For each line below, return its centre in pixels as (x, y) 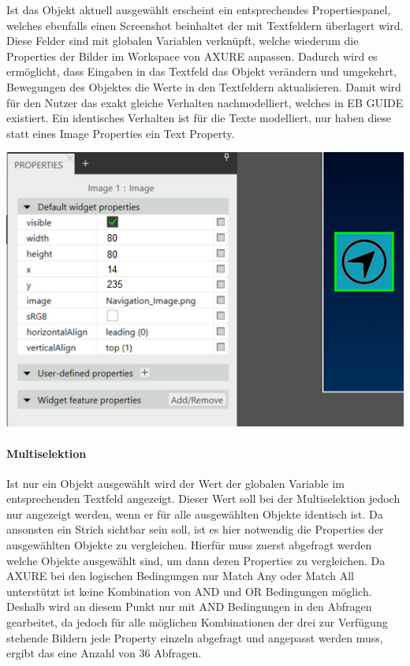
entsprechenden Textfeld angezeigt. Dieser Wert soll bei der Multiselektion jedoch (203, 499)
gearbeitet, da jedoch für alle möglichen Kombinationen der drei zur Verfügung (197, 622)
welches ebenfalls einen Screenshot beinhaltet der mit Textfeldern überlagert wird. (205, 25)
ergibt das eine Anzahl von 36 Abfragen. (104, 653)
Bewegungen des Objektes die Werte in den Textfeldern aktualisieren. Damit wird (204, 86)
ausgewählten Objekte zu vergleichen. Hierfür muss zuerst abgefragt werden (189, 545)
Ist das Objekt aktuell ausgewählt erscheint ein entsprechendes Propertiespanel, (199, 9)
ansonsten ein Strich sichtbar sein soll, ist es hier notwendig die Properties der (195, 529)
